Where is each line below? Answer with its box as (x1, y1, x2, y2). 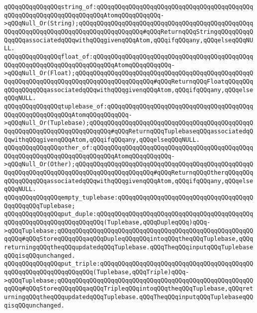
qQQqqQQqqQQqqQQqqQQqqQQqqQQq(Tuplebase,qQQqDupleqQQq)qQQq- (4, 219, 211, 226)
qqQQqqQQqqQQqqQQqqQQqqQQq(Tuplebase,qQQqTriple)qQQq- (4, 269, 189, 276)
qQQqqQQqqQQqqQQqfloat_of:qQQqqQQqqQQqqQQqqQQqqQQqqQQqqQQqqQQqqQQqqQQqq (4, 53, 254, 60)
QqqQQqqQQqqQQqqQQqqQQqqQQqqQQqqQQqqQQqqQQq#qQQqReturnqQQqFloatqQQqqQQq (4, 78, 254, 85)
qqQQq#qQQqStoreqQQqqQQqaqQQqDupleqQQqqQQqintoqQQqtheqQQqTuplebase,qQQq (4, 235, 254, 243)
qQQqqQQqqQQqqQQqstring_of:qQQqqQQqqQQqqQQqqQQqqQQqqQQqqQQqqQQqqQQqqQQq (4, 3, 254, 10)
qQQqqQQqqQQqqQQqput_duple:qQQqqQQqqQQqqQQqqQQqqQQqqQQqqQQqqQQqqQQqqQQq (4, 210, 254, 218)
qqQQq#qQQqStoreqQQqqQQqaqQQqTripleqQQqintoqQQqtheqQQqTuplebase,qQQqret (4, 285, 254, 293)
